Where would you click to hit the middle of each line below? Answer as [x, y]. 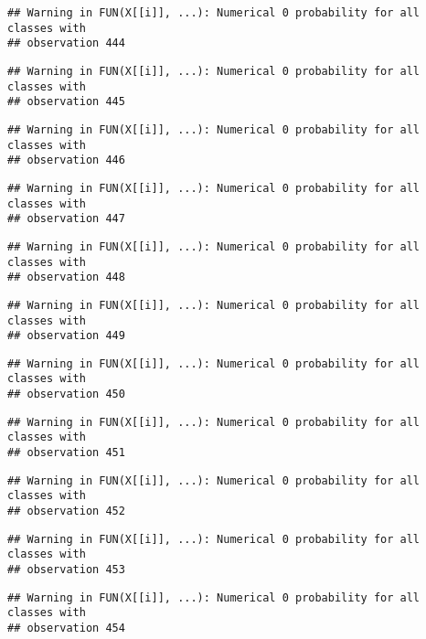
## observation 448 [66, 277]
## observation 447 [66, 219]
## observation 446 [66, 160]
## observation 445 [66, 102]
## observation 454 [66, 628]
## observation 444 [66, 43]
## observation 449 [66, 336]
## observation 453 [66, 570]
